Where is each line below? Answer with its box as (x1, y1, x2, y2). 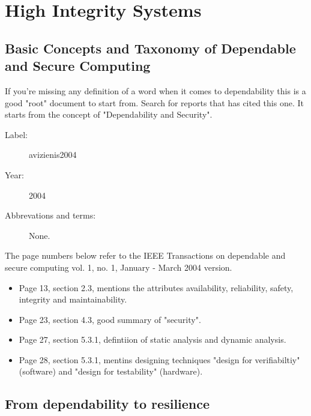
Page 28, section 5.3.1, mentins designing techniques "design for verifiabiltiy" (19, 353, 300, 366)
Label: (5, 128, 28, 140)
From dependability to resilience (5, 394, 210, 413)
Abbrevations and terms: (5, 209, 96, 222)
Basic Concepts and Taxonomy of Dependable (5, 38, 296, 57)
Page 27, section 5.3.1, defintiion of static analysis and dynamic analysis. (19, 333, 286, 346)
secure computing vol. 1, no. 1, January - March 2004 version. (5, 261, 232, 273)
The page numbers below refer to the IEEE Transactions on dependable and (5, 249, 286, 262)
